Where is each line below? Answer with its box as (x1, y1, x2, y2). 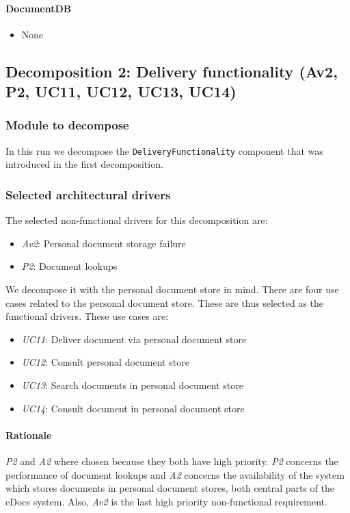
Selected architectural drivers (5, 186, 171, 203)
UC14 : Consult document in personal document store (21, 401, 245, 415)
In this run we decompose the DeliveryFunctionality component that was (5, 143, 323, 158)
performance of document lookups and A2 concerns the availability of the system (5, 467, 345, 481)
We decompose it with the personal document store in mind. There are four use (5, 282, 339, 297)
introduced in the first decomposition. (5, 157, 163, 171)
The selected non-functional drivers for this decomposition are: (5, 213, 268, 227)
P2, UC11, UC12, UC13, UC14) (5, 81, 237, 102)
